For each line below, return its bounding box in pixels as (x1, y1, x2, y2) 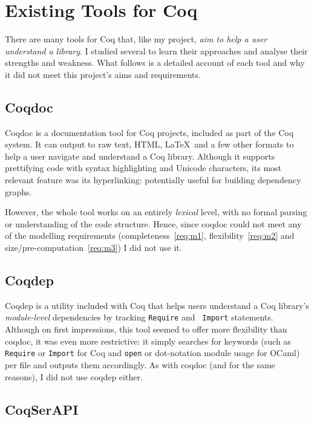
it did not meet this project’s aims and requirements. (5, 68, 201, 80)
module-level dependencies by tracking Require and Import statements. (5, 311, 273, 323)
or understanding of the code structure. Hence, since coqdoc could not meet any (5, 217, 302, 230)
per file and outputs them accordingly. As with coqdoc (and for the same (5, 358, 275, 371)
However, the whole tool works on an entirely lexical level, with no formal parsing (5, 206, 307, 218)
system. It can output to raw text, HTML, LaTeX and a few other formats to (5, 138, 294, 151)
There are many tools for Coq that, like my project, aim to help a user (5, 33, 267, 45)
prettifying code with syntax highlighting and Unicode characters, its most (5, 161, 282, 174)
